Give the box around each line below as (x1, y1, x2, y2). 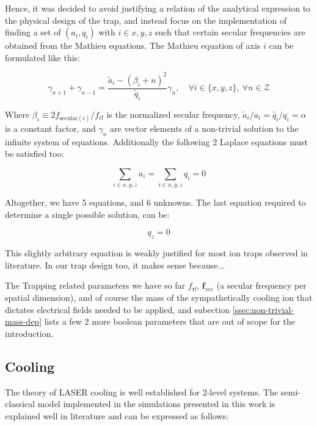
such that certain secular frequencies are (155, 26, 305, 38)
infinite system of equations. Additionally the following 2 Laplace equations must (5, 135, 308, 148)
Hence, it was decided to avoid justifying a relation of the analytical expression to (5, 2, 311, 14)
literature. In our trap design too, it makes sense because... (5, 258, 225, 271)
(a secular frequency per (216, 279, 307, 292)
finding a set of (5, 26, 61, 38)
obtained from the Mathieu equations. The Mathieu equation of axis (5, 39, 261, 52)
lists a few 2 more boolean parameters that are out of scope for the (44, 315, 296, 328)
